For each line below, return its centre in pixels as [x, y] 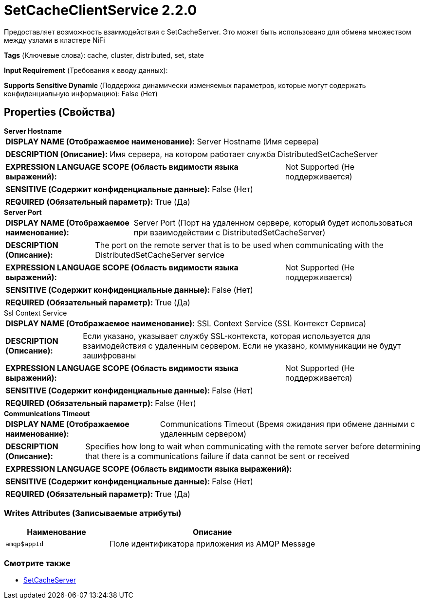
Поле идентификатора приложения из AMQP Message [212, 544]
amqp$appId [25, 544]
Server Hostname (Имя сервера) [258, 141]
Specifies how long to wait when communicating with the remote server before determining [253, 446]
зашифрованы [110, 355]
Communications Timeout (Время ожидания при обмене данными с [287, 424]
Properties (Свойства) [60, 112]
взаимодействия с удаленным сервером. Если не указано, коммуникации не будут [242, 346]
